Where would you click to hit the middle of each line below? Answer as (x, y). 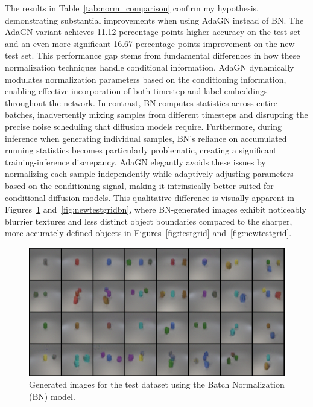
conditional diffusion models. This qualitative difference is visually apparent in (150, 197)
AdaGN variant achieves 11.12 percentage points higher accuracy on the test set (153, 32)
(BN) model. (52, 396)
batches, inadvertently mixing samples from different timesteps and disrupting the (156, 114)
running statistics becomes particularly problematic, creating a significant (141, 150)
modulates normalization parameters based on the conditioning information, (146, 79)
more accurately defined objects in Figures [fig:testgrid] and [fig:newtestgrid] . (148, 233)
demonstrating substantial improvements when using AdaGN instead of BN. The (154, 20)
